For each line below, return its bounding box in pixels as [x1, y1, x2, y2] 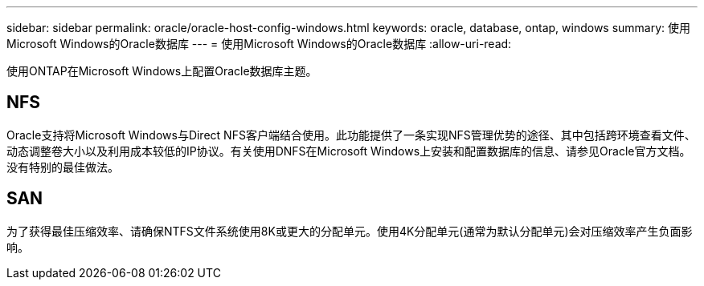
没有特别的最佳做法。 [6, 159, 119, 174]
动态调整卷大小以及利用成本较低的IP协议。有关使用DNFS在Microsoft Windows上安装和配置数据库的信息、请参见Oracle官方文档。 [6, 143, 691, 158]
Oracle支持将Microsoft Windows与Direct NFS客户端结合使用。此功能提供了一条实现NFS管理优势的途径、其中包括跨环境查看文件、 [6, 127, 696, 142]
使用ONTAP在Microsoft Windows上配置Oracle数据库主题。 [6, 64, 317, 78]
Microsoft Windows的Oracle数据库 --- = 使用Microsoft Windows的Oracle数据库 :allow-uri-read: [6, 37, 512, 50]
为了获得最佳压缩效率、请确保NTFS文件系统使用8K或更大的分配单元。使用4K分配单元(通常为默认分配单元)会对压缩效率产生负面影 [6, 224, 693, 238]
